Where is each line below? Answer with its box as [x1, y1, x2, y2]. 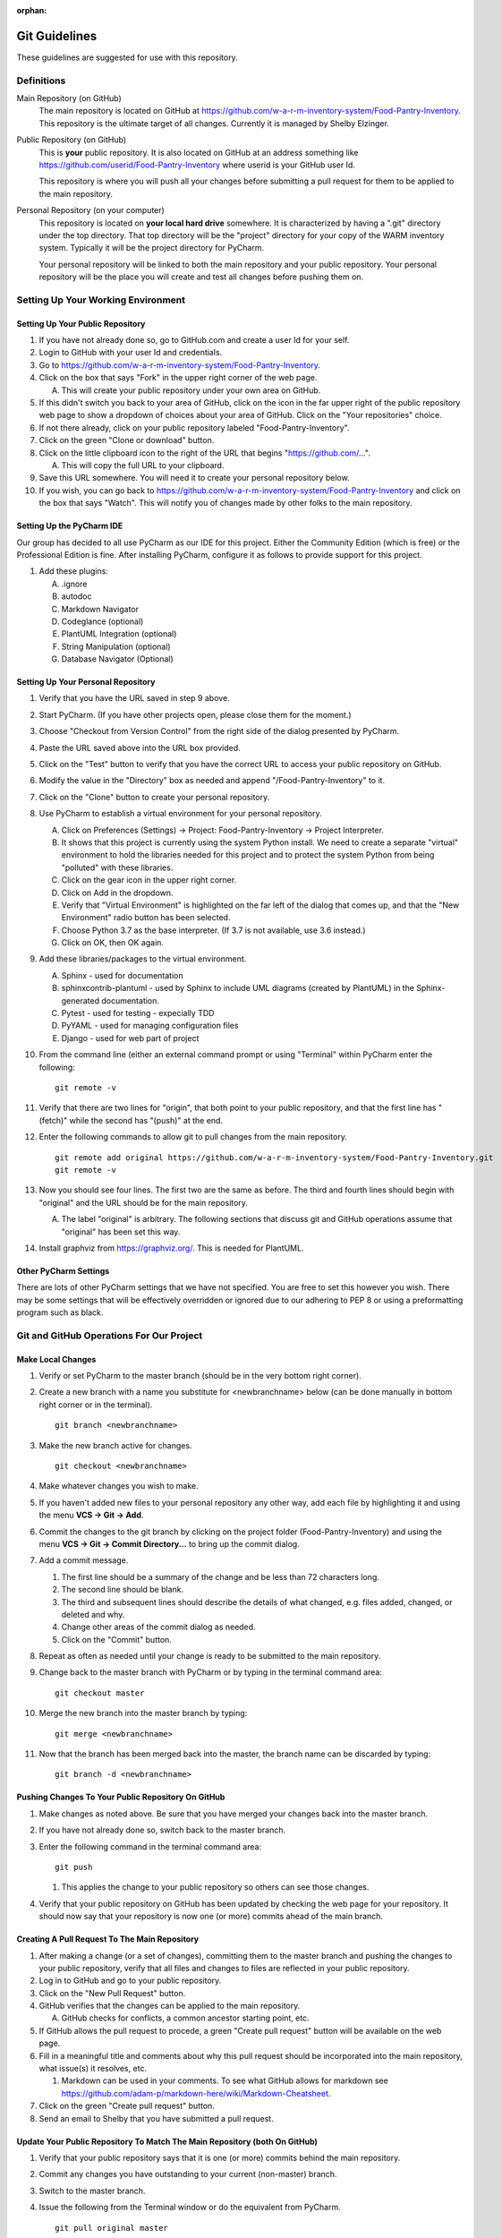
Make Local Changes [16, 1354, 97, 1364]
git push [55, 1862, 93, 1872]
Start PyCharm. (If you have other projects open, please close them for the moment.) [38, 709, 353, 720]
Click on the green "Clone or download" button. [38, 435, 215, 446]
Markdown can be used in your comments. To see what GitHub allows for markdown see [61, 2075, 388, 2086]
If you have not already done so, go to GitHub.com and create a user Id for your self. [38, 335, 350, 346]
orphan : [16, 5, 47, 15]
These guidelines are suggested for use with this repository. [16, 52, 238, 63]
